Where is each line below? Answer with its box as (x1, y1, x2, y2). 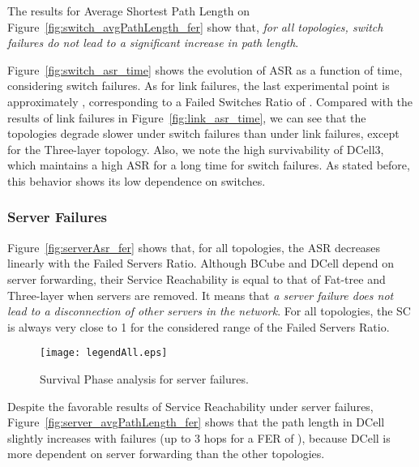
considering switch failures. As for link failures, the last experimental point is (7, 77, 390, 94)
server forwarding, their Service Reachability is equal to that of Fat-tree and (7, 270, 386, 287)
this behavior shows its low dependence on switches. (7, 172, 266, 189)
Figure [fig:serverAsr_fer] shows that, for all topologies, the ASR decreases (7, 238, 381, 255)
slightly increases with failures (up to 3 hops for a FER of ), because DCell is (7, 429, 391, 446)
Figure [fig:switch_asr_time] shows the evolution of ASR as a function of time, (7, 61, 403, 78)
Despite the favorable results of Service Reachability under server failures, (7, 397, 374, 414)
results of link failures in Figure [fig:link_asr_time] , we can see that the (7, 109, 366, 126)
